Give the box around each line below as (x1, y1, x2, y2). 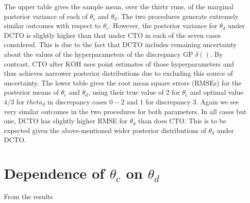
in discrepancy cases (47, 96, 107, 106)
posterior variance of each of (4, 11, 88, 21)
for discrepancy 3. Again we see (145, 96, 239, 106)
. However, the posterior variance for (109, 20, 217, 31)
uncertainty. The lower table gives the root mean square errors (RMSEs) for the (4, 77, 242, 87)
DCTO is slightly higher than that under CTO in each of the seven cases (4, 30, 221, 40)
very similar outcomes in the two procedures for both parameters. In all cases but (4, 106, 247, 116)
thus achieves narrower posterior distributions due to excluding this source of (4, 68, 233, 78)
